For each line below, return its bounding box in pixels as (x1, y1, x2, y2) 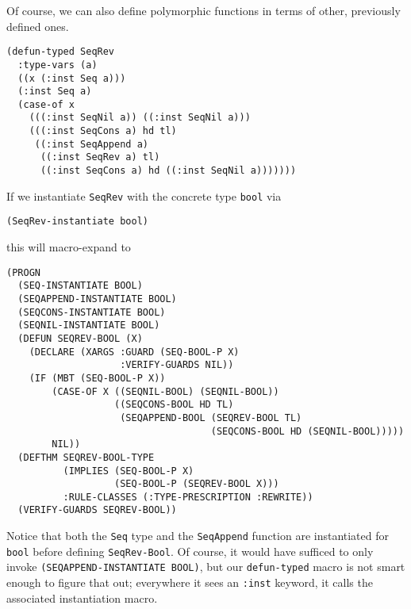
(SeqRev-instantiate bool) (6, 216, 148, 228)
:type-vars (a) (17, 59, 98, 71)
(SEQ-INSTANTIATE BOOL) (17, 280, 143, 292)
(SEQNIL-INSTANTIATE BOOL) (17, 320, 160, 331)
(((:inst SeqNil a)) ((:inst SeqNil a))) (29, 112, 251, 124)
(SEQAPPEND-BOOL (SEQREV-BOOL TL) (120, 412, 302, 423)
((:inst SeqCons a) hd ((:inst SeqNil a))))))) (40, 165, 297, 177)
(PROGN (6, 266, 40, 278)
